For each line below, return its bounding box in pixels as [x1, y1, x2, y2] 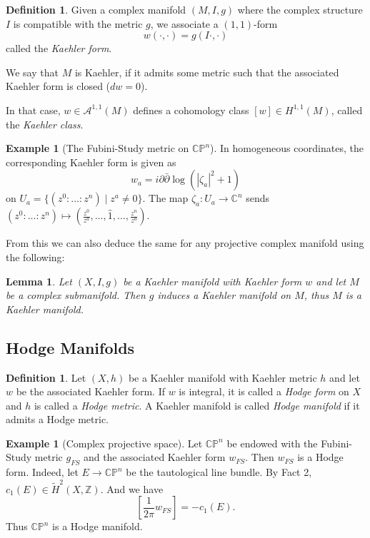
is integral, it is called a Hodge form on [179, 384, 349, 399]
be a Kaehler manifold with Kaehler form [123, 273, 302, 288]
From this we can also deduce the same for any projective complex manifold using [6, 235, 364, 250]
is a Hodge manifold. [52, 519, 143, 534]
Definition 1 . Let [6, 370, 86, 385]
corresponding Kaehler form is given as [6, 154, 176, 169]
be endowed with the [226, 435, 318, 450]
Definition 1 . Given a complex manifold [6, 2, 186, 16]
